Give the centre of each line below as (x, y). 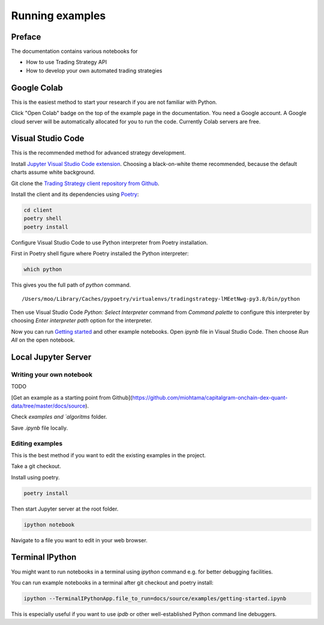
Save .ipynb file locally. (40, 428)
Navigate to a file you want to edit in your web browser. (79, 540)
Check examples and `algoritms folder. (59, 417)
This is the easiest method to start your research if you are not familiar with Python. (114, 102)
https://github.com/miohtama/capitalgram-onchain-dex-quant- (210, 397)
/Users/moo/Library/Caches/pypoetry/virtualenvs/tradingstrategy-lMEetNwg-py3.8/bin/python (161, 299)
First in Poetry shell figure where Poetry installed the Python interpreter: (100, 253)
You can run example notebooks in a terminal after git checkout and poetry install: (112, 582)
